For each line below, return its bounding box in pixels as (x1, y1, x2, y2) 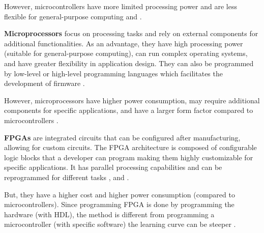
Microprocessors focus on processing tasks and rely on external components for (4, 28, 258, 39)
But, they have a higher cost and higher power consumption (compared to (4, 189, 235, 199)
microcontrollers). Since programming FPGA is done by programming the (4, 199, 234, 210)
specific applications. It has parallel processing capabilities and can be (4, 162, 222, 172)
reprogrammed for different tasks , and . (4, 171, 129, 182)
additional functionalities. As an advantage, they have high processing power (4, 38, 243, 48)
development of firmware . (4, 78, 85, 89)
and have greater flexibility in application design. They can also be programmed (4, 57, 254, 68)
